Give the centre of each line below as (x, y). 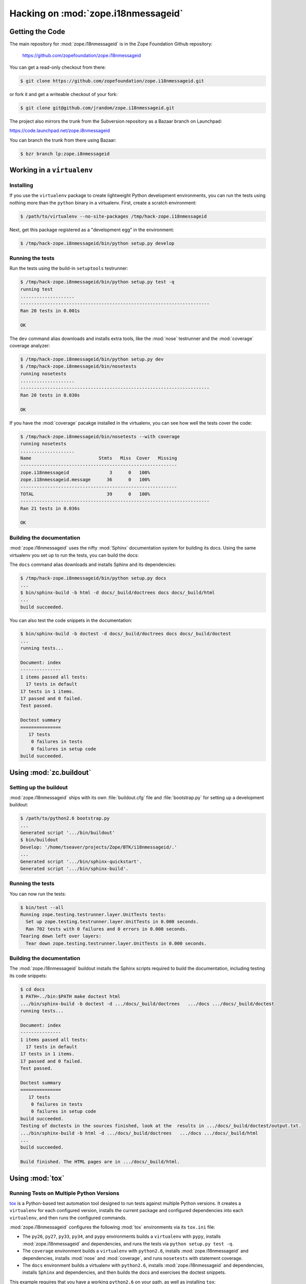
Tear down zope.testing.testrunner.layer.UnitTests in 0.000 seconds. (116, 943)
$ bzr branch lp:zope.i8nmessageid (65, 154)
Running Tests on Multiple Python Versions (65, 1193)
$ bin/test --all (42, 907)
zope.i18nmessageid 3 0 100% (85, 472)
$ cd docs (33, 989)
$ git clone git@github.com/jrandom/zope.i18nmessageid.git (97, 108)
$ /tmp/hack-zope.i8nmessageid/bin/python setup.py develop (97, 243)
